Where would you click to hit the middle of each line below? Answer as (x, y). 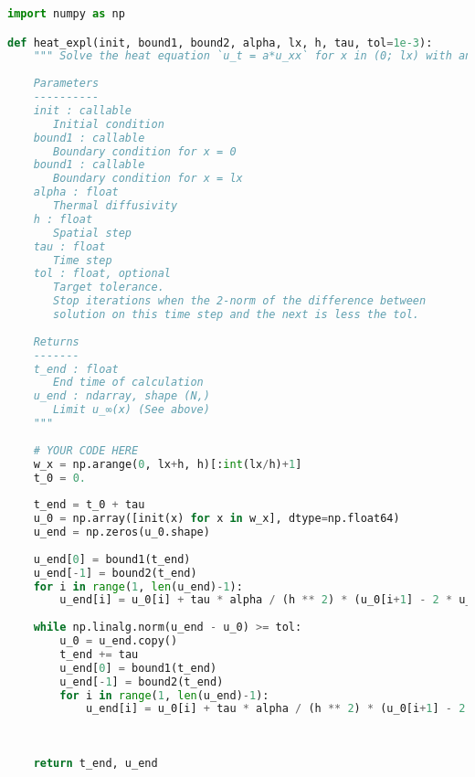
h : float (63, 219)
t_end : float (76, 369)
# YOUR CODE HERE (86, 450)
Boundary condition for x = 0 (145, 151)
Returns (56, 341)
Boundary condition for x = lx (148, 179)
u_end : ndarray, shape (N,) (121, 396)
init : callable (83, 110)
